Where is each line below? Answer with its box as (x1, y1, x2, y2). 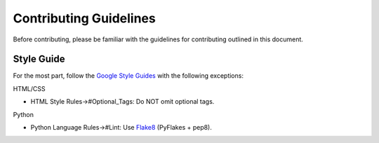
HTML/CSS (13, 84, 46, 93)
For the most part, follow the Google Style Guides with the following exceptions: (13, 71, 244, 80)
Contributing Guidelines (13, 11, 156, 26)
